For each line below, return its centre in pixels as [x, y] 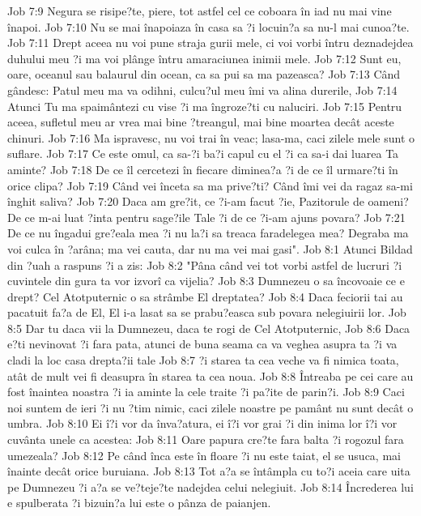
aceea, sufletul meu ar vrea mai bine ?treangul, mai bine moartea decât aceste [201, 122]
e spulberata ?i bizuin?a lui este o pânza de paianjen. [139, 503]
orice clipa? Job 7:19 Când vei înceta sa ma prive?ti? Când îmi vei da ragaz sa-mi [210, 185]
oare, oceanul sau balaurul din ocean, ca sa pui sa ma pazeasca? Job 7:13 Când [204, 74]
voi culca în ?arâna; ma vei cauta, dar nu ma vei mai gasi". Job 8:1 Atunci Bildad [210, 248]
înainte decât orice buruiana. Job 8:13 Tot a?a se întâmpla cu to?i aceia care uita [209, 471]
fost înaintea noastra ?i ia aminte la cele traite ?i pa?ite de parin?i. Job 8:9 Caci [206, 392]
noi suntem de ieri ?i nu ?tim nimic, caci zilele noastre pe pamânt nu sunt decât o [210, 407]
